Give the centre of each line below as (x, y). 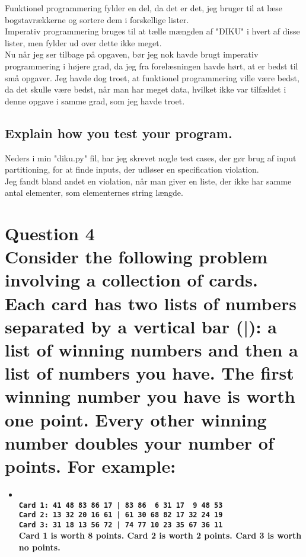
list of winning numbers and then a (152, 350)
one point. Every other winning (136, 419)
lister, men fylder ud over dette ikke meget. (83, 42)
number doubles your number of (139, 442)
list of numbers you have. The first (149, 373)
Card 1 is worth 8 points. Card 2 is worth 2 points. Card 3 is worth (160, 535)
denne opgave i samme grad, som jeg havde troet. (95, 101)
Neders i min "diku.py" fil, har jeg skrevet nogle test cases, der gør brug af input (151, 157)
